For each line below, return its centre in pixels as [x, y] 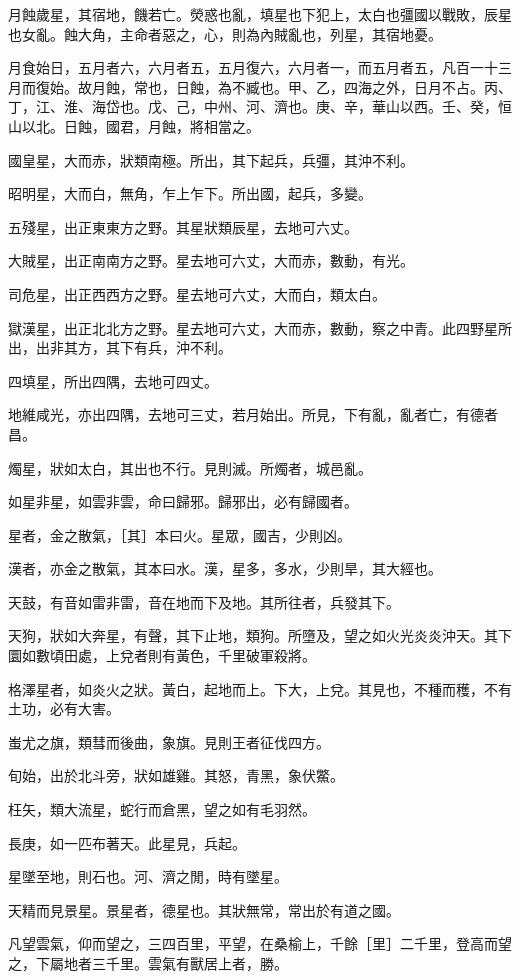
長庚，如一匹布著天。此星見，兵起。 [127, 842]
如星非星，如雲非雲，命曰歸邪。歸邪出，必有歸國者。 [183, 501]
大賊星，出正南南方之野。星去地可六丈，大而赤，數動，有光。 [211, 260]
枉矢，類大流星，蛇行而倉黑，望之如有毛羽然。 [162, 809]
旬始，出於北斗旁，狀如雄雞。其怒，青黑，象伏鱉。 [176, 775]
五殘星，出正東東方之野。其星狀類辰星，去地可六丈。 [183, 226]
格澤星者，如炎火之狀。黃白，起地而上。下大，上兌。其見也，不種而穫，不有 [260, 688]
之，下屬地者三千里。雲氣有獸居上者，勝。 [148, 963]
